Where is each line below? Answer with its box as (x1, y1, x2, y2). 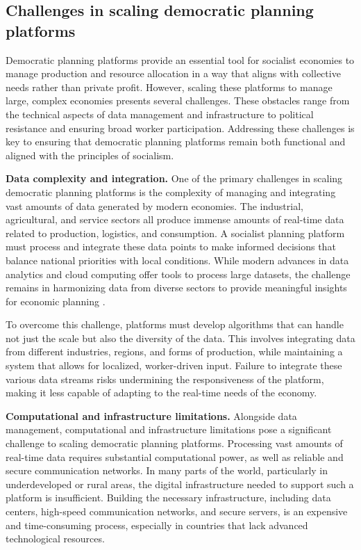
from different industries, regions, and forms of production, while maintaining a (6, 344, 343, 359)
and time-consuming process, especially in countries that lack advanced (6, 517, 308, 532)
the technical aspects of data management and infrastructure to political (6, 106, 314, 121)
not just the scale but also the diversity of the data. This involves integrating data (6, 330, 355, 345)
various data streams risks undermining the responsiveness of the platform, (6, 371, 324, 386)
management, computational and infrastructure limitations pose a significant (6, 422, 332, 437)
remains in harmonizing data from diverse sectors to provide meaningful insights (6, 280, 347, 295)
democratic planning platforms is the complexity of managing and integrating (6, 184, 336, 199)
